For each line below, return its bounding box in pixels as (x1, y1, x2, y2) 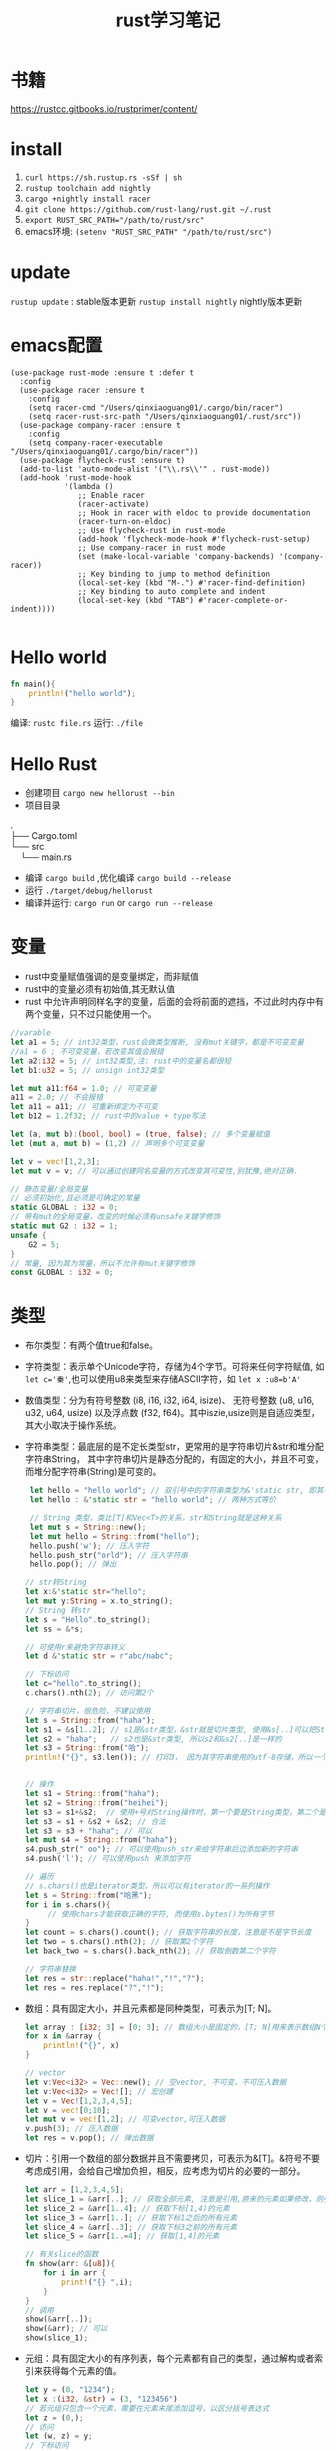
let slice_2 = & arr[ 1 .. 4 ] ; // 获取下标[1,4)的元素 (24, 2203, 230, 2213)
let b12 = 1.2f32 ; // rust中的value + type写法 (10, 1111, 207, 1121)
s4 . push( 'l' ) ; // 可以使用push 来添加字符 (24, 1854, 192, 1864)
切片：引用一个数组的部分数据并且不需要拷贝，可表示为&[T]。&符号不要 (24, 2152, 321, 2164)
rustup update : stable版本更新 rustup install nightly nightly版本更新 (10, 295, 303, 307)
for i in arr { (43, 2268, 107, 2278)
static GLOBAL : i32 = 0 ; (10, 1202, 118, 1213)
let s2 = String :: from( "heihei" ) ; (24, 1797, 169, 1808)
